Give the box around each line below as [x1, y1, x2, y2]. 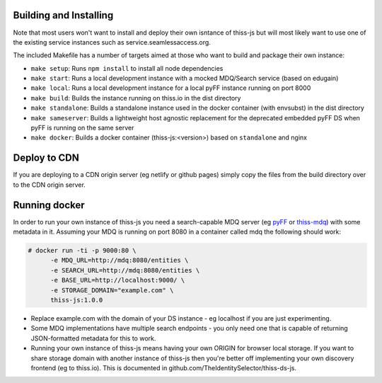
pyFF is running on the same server [30, 124, 134, 132]
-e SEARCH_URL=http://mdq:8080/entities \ [50, 266, 200, 274]
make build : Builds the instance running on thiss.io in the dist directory [30, 93, 241, 102]
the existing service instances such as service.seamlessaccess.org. [13, 38, 212, 46]
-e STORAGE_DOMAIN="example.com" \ [50, 286, 174, 294]
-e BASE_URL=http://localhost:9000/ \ [50, 276, 185, 285]
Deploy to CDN [13, 152, 79, 164]
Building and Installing [13, 9, 114, 21]
